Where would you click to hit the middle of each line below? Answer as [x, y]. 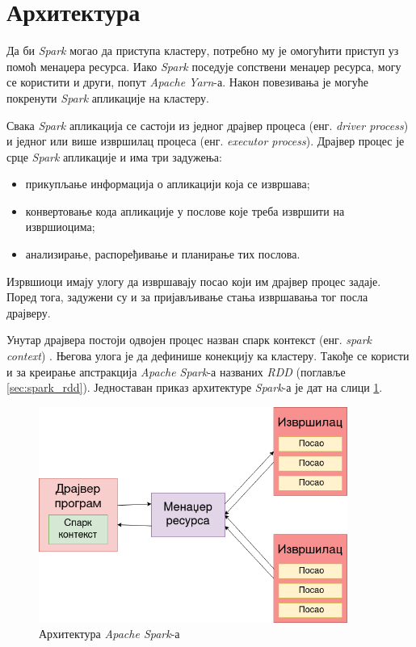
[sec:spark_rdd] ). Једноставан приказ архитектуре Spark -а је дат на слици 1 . [195, 387]
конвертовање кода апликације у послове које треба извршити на [185, 210]
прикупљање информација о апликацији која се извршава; [168, 184]
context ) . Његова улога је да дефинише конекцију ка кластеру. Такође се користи [208, 356]
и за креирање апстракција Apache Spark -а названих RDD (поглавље [176, 371]
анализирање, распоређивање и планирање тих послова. [163, 254]
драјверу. [29, 312]
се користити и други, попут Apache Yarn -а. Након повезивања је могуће [188, 82]
